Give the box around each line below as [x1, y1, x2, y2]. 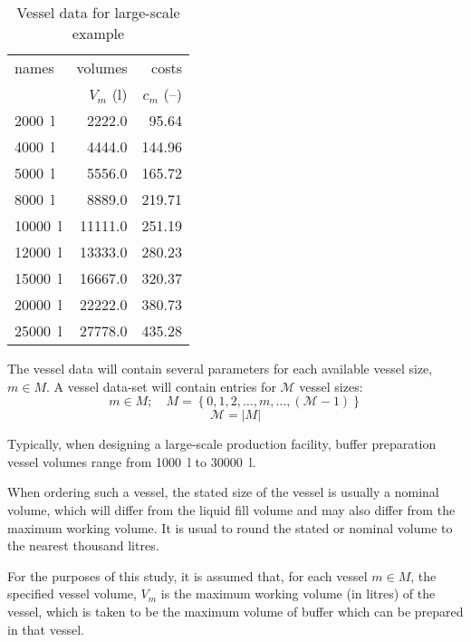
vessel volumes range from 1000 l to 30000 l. [7, 452, 256, 471]
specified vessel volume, [7, 584, 137, 603]
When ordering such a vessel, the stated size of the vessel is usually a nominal [7, 482, 439, 501]
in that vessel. [7, 619, 84, 638]
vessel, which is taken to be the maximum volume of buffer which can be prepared [7, 601, 464, 620]
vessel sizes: [299, 376, 363, 395]
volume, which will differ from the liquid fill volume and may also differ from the [7, 500, 456, 519]
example [72, 23, 125, 44]
